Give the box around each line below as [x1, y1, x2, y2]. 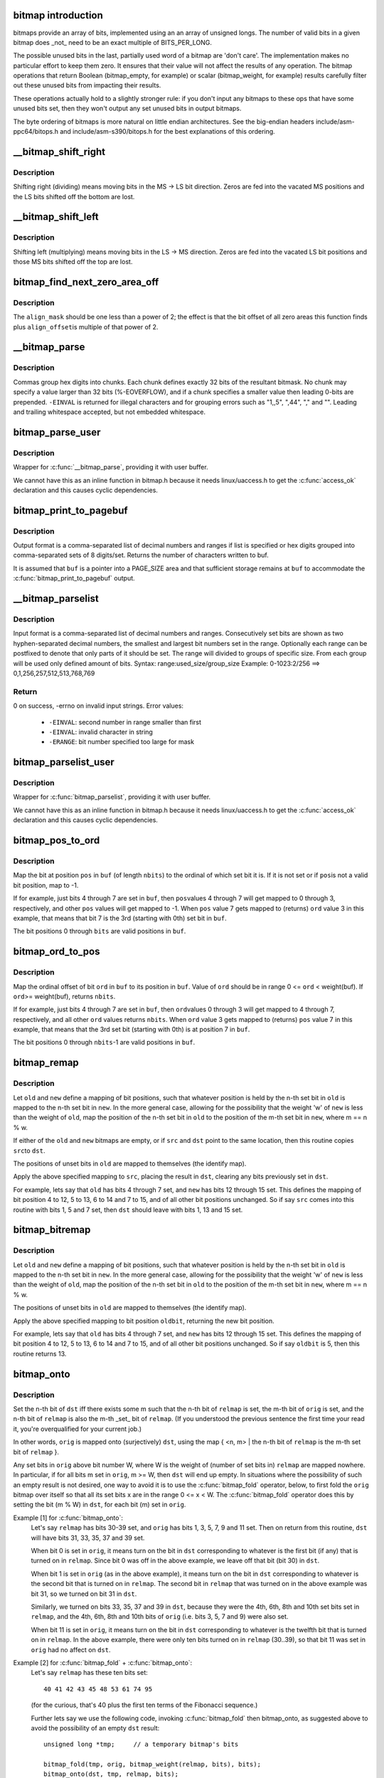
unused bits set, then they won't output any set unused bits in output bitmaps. [13, 104, 242, 113]
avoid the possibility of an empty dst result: [31, 1723, 160, 1732]
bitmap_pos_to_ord [13, 834, 100, 846]
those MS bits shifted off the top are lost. [13, 257, 133, 266]
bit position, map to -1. [13, 880, 79, 889]
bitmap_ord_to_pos [13, 946, 100, 958]
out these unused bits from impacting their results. [13, 81, 161, 90]
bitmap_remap [13, 1057, 80, 1069]
